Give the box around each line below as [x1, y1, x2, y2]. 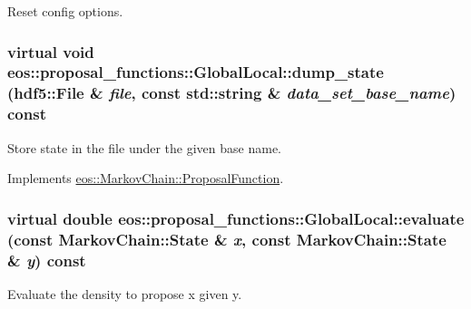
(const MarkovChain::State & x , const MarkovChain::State [7, 227, 446, 250]
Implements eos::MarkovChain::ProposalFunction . [7, 169, 284, 188]
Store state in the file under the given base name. [7, 138, 281, 157]
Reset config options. [7, 2, 123, 20]
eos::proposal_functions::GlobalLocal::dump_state [7, 61, 384, 83]
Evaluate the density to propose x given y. [7, 284, 242, 303]
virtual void [7, 40, 94, 63]
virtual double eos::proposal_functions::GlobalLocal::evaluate [7, 207, 465, 229]
